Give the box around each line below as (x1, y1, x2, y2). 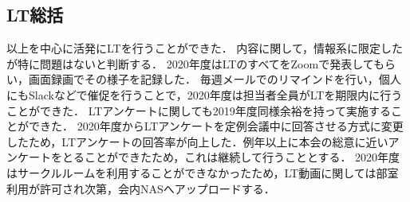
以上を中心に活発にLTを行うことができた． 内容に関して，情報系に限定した (6, 40, 403, 56)
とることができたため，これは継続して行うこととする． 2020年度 (61, 149, 400, 165)
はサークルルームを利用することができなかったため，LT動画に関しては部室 (6, 164, 399, 181)
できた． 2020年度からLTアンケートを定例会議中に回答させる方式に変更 (28, 118, 404, 134)
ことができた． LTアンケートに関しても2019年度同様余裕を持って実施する (6, 102, 391, 118)
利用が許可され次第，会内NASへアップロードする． (6, 180, 275, 196)
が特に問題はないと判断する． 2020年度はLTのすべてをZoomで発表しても (6, 55, 385, 72)
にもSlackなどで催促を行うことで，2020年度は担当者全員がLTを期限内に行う (6, 86, 403, 103)
